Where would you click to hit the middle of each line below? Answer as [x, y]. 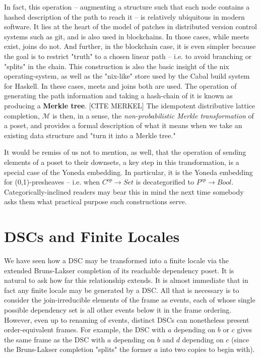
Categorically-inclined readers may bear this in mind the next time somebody [124, 191]
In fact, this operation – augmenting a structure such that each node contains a [127, 7]
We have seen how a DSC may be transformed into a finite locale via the [117, 260]
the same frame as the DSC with [55, 339]
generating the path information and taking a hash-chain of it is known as [118, 96]
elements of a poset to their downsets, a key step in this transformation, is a [122, 162]
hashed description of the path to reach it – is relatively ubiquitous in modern [124, 16]
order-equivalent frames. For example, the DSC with [85, 330]
